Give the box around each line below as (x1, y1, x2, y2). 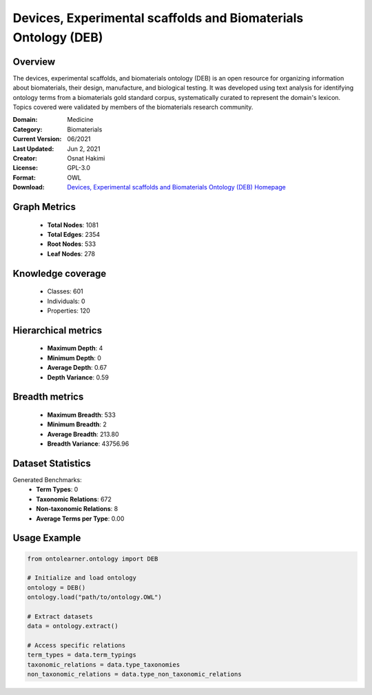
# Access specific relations (27, 641, 126, 650)
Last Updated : (12, 145, 54, 153)
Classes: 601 (47, 287, 83, 295)
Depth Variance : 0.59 (47, 373, 110, 382)
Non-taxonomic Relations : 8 (36, 505, 118, 513)
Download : (12, 183, 45, 191)
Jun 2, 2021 (67, 145, 101, 153)
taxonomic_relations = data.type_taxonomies (27, 661, 180, 668)
